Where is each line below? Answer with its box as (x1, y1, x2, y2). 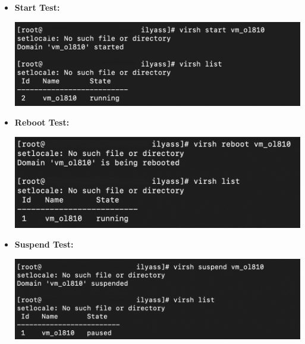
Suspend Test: (14, 238, 74, 251)
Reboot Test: (14, 116, 70, 129)
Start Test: (14, 1, 60, 13)
